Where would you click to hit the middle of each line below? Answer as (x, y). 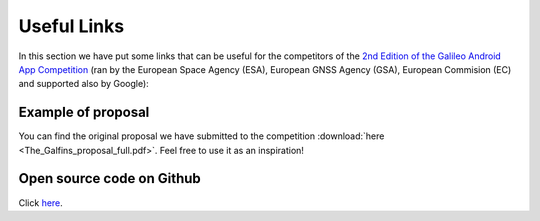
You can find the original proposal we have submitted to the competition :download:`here (201, 136)
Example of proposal (84, 112)
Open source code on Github (110, 178)
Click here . (41, 202)
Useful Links (71, 26)
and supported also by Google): (83, 84)
